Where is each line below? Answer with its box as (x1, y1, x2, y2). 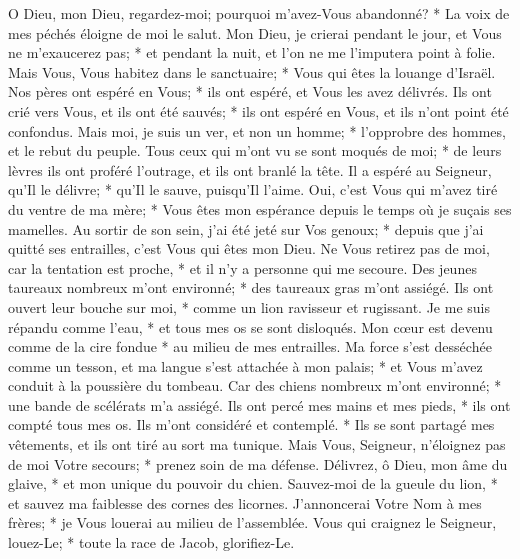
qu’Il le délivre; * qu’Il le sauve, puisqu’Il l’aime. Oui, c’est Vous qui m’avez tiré (8, 179, 498, 200)
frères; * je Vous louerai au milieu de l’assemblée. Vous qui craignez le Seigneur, (8, 512, 497, 533)
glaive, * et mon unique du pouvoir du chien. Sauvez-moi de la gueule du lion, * (8, 473, 498, 494)
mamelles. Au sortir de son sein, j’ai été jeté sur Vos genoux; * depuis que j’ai (8, 218, 484, 239)
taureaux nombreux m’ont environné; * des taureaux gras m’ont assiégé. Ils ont (8, 277, 494, 298)
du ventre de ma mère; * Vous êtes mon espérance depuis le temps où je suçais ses (8, 198, 512, 219)
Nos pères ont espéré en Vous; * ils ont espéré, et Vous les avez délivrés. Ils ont (8, 81, 492, 102)
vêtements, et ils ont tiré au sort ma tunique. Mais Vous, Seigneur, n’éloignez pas (8, 434, 506, 455)
